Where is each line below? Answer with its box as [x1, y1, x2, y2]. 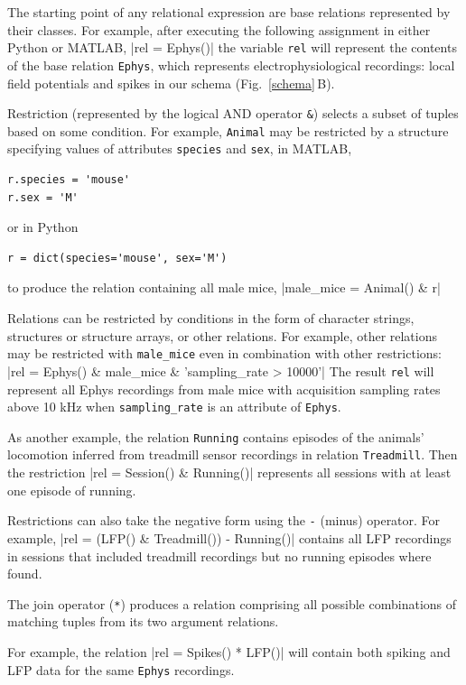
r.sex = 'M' [7, 190, 79, 204]
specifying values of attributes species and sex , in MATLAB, [7, 139, 352, 158]
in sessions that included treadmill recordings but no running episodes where [7, 546, 432, 565]
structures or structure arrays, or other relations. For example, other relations [7, 326, 438, 345]
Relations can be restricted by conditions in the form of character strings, [7, 309, 415, 328]
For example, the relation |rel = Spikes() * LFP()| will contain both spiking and [7, 642, 451, 661]
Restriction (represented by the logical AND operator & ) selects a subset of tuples [7, 104, 459, 123]
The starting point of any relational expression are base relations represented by [7, 3, 451, 21]
